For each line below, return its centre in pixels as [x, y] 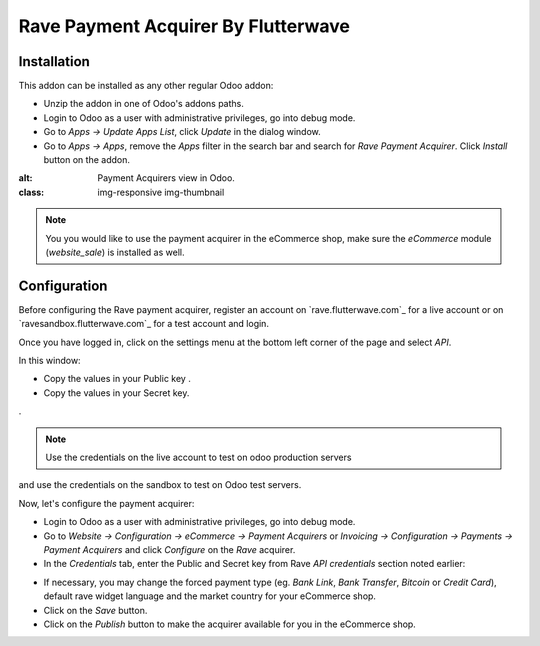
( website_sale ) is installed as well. [115, 252]
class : [31, 192]
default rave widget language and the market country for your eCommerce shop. [210, 596]
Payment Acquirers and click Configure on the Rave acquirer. [169, 549]
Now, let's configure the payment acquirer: [106, 503]
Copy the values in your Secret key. [116, 392]
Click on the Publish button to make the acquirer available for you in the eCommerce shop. [230, 624]
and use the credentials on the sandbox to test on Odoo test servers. [160, 485]
